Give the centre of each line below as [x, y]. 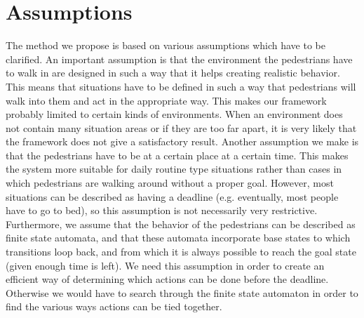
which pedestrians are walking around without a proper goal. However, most [170, 183]
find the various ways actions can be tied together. [114, 306]
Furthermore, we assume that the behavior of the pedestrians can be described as [181, 224]
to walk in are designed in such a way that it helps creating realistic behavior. [173, 73]
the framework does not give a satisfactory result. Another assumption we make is [182, 141]
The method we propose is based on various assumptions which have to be [166, 45]
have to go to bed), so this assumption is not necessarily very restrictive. [162, 210]
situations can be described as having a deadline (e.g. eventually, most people [172, 196]
